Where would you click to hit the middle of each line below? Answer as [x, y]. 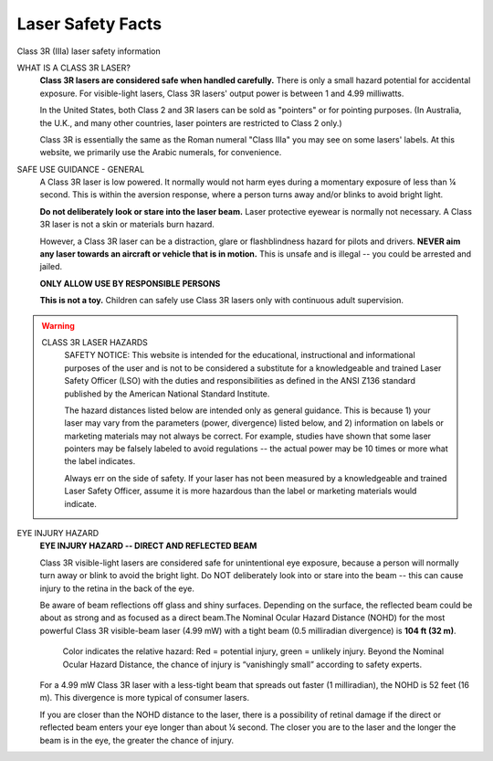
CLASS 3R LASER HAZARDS [94, 342]
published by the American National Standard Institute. [167, 394]
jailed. [51, 267]
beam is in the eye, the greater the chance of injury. [137, 740]
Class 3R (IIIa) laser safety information [89, 51]
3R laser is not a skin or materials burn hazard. [127, 225]
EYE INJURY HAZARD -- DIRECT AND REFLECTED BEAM [148, 546]
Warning [58, 325]
